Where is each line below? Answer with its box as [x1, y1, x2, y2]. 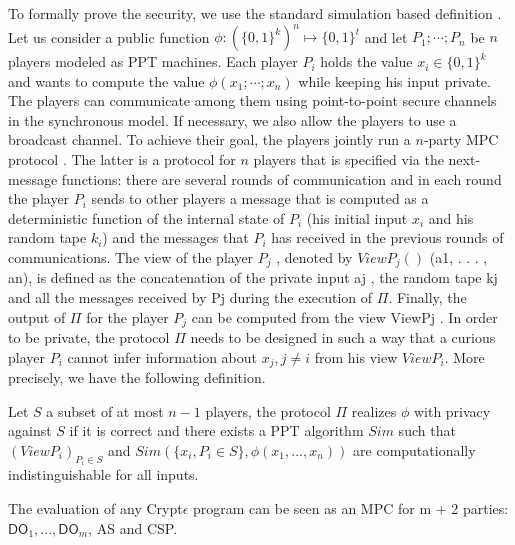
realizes [351, 400, 397, 421]
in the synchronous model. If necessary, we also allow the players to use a [8, 109, 457, 130]
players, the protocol [205, 400, 331, 421]
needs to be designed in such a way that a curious [190, 327, 496, 348]
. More [444, 346, 485, 367]
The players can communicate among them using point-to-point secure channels [8, 90, 497, 111]
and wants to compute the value [8, 70, 205, 91]
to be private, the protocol [8, 327, 170, 348]
